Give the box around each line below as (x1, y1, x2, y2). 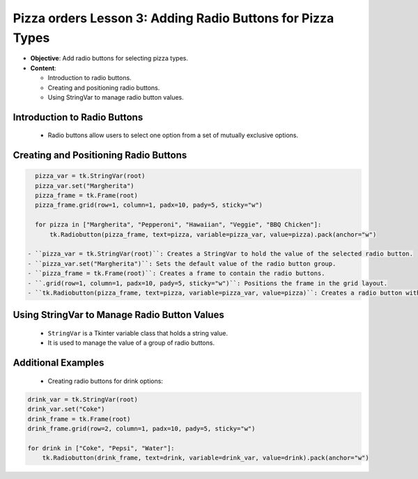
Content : (30, 63, 56, 72)
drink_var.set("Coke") (27, 405, 105, 414)
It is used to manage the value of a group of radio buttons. (47, 338, 215, 347)
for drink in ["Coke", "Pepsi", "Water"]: (27, 444, 175, 452)
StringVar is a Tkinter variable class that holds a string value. (47, 329, 228, 337)
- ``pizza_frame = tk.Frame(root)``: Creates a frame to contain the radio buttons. (27, 269, 325, 278)
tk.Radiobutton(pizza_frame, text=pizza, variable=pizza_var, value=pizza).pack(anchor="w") (49, 230, 377, 238)
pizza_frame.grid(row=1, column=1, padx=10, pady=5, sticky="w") (35, 201, 263, 209)
